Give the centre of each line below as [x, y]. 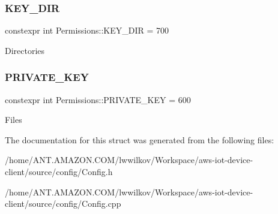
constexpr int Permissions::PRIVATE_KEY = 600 [98, 99]
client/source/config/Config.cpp [63, 204]
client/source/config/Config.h [59, 171]
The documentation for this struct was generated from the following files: [140, 139]
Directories [25, 50]
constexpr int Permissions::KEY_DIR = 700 [87, 30]
